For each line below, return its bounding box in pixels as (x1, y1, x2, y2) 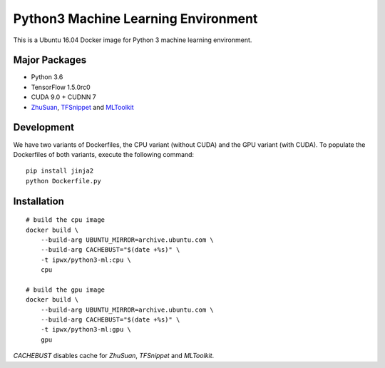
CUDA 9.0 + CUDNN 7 (31, 93, 96, 101)
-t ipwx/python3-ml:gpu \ (40, 325, 132, 334)
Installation (13, 195, 64, 207)
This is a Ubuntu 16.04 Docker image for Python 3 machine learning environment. (13, 36, 252, 44)
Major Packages (13, 54, 87, 66)
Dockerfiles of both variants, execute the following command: (13, 150, 195, 158)
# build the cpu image (26, 216, 106, 224)
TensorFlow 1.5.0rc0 (31, 83, 91, 91)
